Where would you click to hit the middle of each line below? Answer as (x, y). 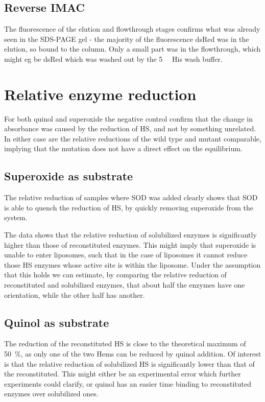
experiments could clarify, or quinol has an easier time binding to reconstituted (128, 383)
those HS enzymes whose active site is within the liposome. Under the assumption (132, 264)
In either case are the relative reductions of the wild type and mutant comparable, (133, 138)
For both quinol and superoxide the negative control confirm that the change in (128, 118)
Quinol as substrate (57, 322)
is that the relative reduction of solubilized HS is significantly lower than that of (129, 363)
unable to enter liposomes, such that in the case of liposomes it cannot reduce (126, 255)
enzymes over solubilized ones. (51, 394)
